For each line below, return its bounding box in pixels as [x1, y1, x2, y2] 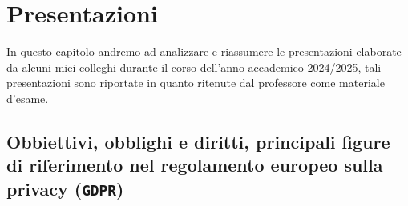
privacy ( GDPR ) [6, 176, 124, 200]
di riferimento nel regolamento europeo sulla [6, 153, 383, 177]
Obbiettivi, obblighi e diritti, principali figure [6, 129, 390, 153]
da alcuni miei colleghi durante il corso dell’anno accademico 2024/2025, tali [6, 58, 382, 75]
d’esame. [6, 89, 49, 106]
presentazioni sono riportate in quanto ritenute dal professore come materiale [6, 74, 385, 91]
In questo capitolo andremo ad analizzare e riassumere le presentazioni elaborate [6, 43, 402, 60]
